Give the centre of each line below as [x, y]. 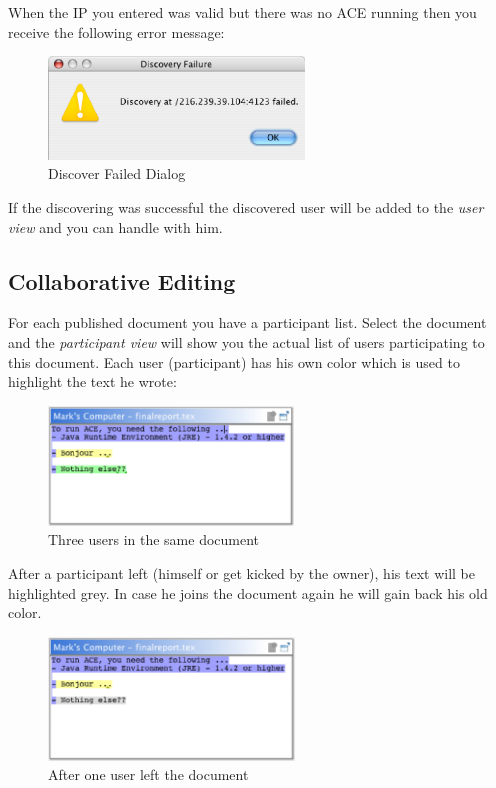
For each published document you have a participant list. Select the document [247, 322]
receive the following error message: [116, 31]
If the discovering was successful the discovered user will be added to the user [246, 207]
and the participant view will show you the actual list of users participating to [246, 342]
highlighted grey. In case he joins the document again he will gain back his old [248, 592]
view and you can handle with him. [115, 226]
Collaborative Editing [122, 280]
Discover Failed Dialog [117, 173]
